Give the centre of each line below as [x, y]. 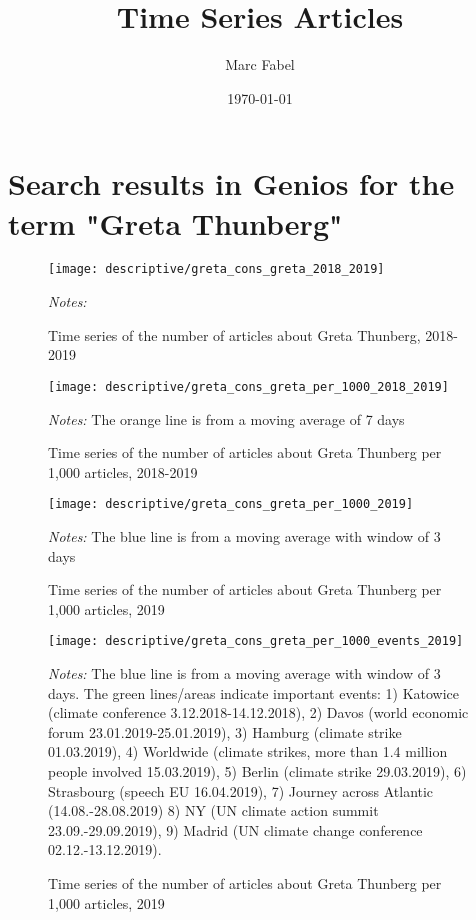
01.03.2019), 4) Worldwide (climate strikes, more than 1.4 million [248, 751]
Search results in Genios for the [231, 183]
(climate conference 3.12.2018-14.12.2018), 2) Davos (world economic [258, 712]
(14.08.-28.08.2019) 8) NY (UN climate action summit [213, 810]
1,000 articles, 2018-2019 [123, 471]
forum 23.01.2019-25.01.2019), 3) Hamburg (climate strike [225, 731]
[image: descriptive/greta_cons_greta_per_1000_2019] [231, 504]
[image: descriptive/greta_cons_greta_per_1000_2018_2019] [248, 386]
